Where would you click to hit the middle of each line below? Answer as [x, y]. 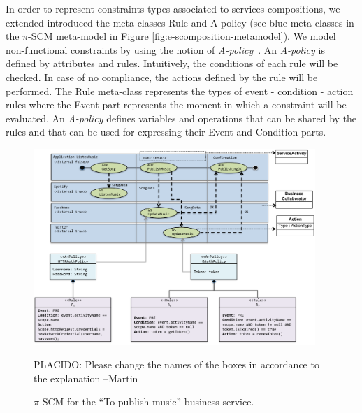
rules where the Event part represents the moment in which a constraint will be [176, 104]
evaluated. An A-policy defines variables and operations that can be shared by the [181, 118]
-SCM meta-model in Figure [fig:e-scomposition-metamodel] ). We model [182, 36]
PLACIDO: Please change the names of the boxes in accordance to [176, 364]
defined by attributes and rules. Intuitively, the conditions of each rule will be [172, 63]
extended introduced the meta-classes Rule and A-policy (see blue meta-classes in [180, 22]
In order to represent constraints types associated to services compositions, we [173, 8]
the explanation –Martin [86, 378]
